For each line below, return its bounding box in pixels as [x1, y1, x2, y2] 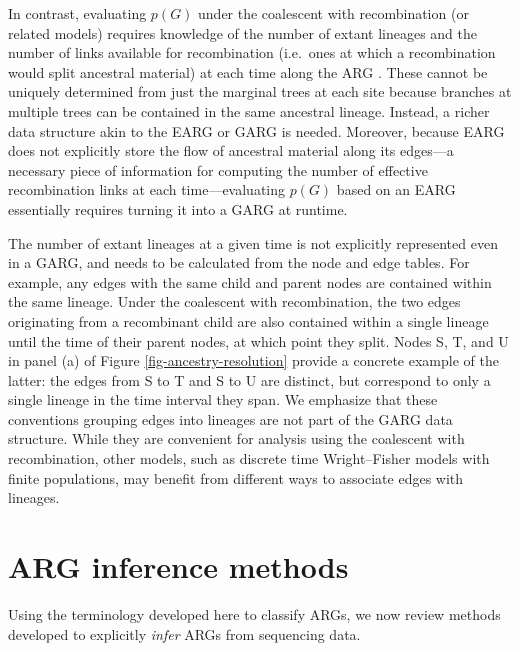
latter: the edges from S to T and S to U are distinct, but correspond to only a [8, 369, 491, 390]
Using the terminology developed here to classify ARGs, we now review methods [8, 603, 501, 624]
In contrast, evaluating [8, 3, 147, 23]
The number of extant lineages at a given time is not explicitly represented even [8, 232, 498, 253]
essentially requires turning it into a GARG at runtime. [8, 198, 348, 219]
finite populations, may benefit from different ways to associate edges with [8, 467, 464, 488]
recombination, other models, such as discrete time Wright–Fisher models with [8, 448, 490, 469]
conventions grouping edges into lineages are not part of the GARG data [8, 408, 453, 429]
